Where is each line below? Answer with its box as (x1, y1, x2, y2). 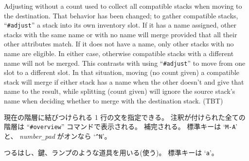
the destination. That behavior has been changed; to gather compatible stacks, (4, 10, 238, 20)
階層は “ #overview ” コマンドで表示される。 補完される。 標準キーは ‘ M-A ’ (4, 121, 238, 132)
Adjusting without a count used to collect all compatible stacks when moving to (4, 1, 242, 11)
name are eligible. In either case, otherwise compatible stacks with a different (4, 48, 234, 59)
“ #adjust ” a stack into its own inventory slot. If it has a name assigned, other (4, 20, 237, 30)
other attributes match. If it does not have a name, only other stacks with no (4, 39, 234, 49)
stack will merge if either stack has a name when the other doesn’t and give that (4, 76, 244, 87)
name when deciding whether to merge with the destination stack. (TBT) (4, 96, 223, 106)
